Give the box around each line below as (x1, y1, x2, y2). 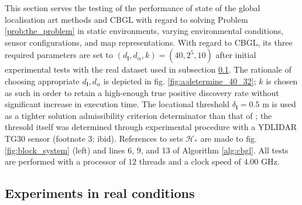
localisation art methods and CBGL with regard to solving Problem (5, 13, 248, 25)
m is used (262, 98, 296, 110)
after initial (215, 49, 256, 61)
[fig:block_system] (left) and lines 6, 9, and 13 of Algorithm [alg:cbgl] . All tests (5, 143, 289, 156)
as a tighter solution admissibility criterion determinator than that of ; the (5, 109, 272, 121)
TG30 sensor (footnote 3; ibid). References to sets (5, 132, 183, 144)
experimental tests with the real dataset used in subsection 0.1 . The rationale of (5, 63, 291, 76)
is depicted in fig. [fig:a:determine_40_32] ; (103, 74, 256, 87)
